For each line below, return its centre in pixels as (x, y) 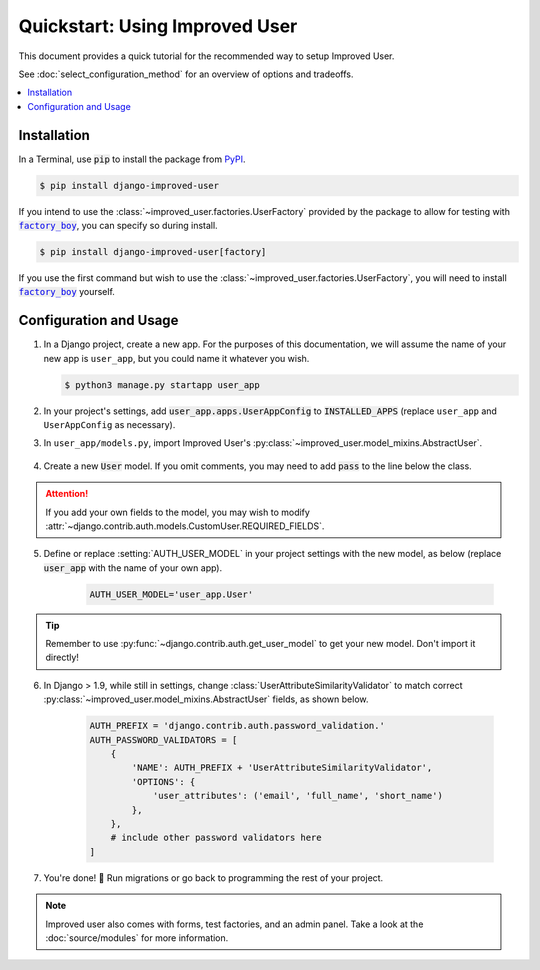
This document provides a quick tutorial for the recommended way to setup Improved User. (206, 56)
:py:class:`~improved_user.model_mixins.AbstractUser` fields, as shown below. (206, 699)
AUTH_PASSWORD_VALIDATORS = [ (163, 739)
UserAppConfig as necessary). (109, 424)
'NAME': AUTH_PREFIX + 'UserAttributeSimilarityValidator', (282, 768)
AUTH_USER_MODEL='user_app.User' (171, 594)
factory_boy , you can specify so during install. (118, 225)
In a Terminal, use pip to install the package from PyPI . (132, 159)
